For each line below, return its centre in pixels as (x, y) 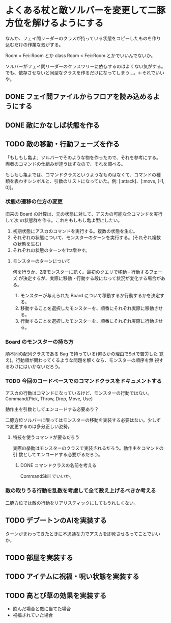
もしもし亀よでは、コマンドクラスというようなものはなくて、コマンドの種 (83, 174)
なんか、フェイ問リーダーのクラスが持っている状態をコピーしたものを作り (83, 38)
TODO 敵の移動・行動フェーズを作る (62, 144)
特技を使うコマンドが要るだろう (46, 437)
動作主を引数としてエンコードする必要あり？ (52, 409)
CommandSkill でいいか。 (47, 476)
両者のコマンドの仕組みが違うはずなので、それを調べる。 (65, 164)
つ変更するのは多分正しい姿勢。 (39, 427)
